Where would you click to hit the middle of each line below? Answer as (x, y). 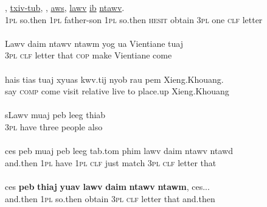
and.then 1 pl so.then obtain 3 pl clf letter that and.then (110, 198)
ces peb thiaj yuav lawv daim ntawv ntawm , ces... (107, 186)
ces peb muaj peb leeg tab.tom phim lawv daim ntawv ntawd (119, 151)
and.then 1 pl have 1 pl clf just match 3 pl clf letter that (111, 162)
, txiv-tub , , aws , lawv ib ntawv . (65, 7)
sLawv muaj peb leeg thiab (55, 115)
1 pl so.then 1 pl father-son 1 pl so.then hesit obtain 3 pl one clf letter (134, 19)
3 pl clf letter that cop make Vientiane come (88, 55)
